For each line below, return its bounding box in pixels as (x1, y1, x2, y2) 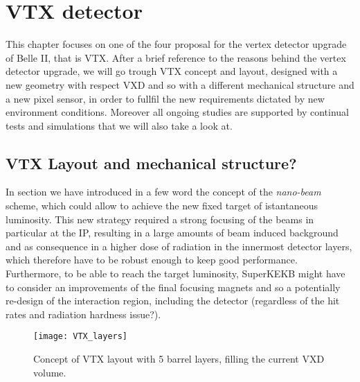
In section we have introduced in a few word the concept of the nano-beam (6, 184, 321, 199)
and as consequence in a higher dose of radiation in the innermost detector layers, (6, 238, 352, 253)
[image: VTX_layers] (33, 331, 128, 342)
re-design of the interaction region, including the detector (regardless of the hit (6, 293, 340, 308)
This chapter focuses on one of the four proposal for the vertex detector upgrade (6, 37, 347, 51)
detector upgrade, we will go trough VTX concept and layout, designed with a (6, 64, 338, 78)
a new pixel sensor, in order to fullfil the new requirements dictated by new (6, 91, 325, 105)
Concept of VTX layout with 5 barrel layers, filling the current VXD (33, 351, 325, 366)
